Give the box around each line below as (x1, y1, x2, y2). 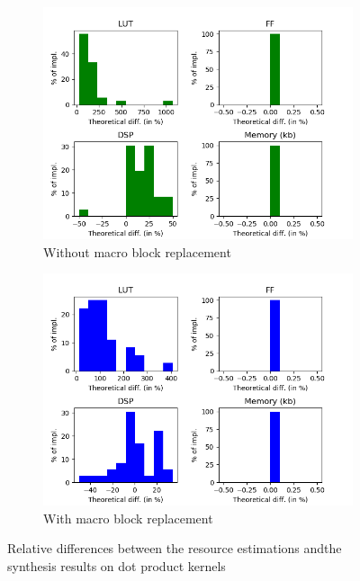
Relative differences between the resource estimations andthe (7, 539, 342, 558)
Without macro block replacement (43, 242, 231, 261)
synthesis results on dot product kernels (7, 556, 226, 575)
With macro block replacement (43, 508, 213, 527)
